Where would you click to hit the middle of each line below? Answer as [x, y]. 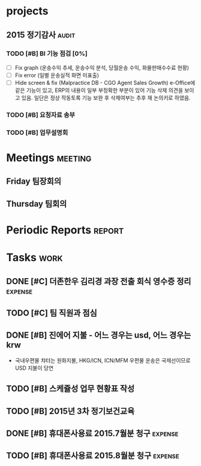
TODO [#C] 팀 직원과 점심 [52, 313]
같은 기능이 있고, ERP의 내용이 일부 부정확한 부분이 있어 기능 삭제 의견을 [99, 90]
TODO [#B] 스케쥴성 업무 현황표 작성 [70, 389]
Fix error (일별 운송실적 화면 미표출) [57, 75]
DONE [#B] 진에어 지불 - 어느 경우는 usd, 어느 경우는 [99, 335]
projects [28, 11]
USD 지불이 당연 [34, 368]
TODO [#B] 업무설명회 [37, 132]
